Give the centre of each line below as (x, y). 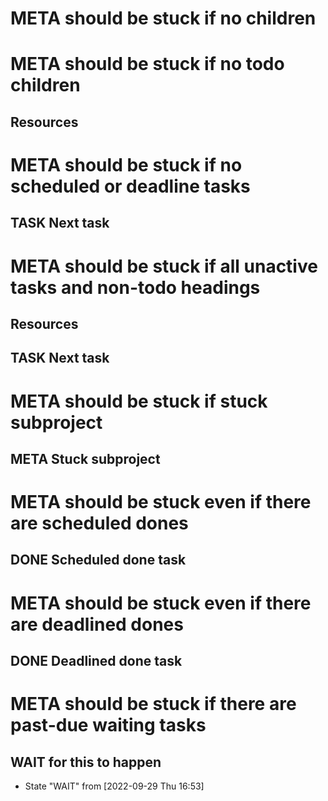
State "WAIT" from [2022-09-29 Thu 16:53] (114, 786)
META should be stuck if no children (163, 18)
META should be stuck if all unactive (164, 266)
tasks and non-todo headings (135, 287)
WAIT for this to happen (86, 762)
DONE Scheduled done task (98, 560)
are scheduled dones (99, 523)
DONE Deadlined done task (96, 661)
